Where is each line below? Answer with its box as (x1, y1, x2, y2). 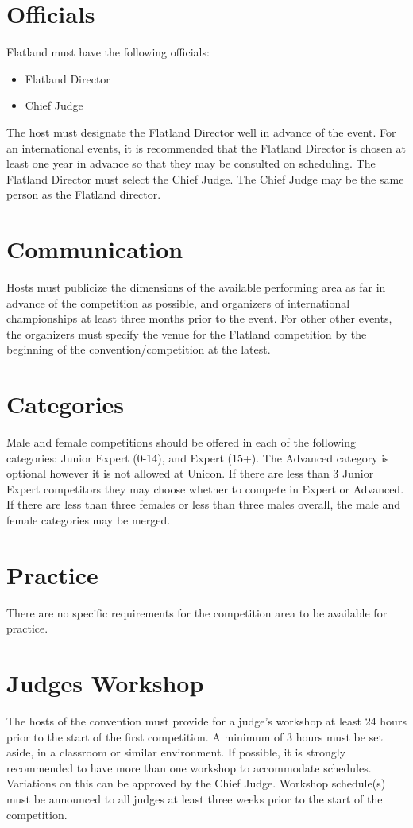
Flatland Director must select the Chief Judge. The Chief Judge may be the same (6, 170, 404, 187)
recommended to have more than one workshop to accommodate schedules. (6, 759, 372, 776)
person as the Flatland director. (6, 186, 161, 203)
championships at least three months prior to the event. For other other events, (6, 310, 392, 327)
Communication (6, 233, 183, 265)
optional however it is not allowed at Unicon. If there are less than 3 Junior (6, 465, 374, 482)
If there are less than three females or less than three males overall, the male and (6, 496, 401, 513)
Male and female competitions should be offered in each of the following (6, 434, 357, 451)
